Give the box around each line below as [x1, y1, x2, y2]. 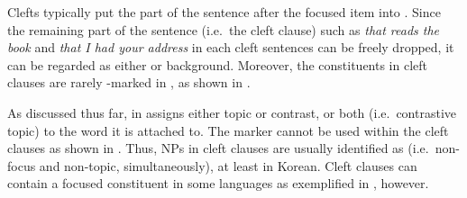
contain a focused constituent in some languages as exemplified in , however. [7, 174, 429, 193]
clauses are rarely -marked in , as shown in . [7, 73, 251, 92]
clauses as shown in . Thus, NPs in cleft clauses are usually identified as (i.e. [7, 139, 429, 157]
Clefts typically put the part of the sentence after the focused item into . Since [7, 3, 441, 21]
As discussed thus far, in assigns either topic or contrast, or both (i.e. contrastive [7, 103, 456, 121]
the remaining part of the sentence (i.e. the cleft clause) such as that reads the [7, 20, 440, 39]
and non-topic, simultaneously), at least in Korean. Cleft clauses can [39, 156, 417, 175]
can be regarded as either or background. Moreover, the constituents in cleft [7, 55, 428, 74]
